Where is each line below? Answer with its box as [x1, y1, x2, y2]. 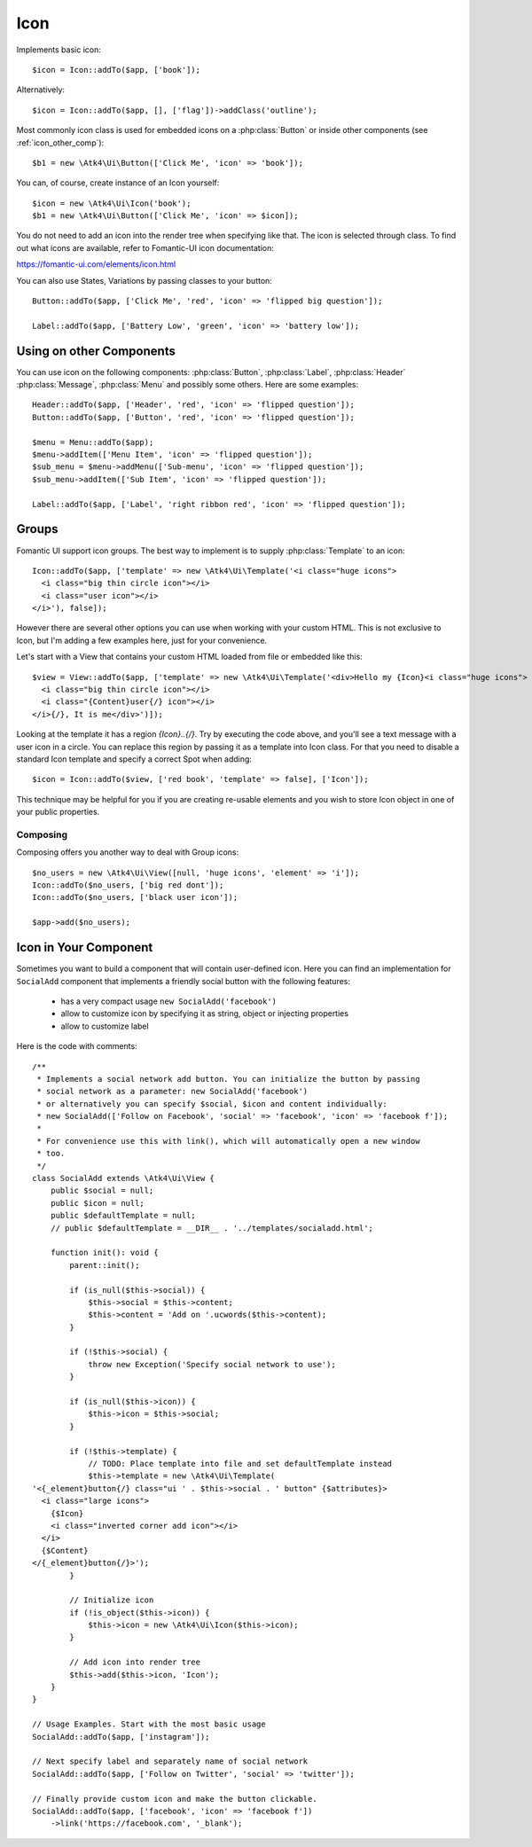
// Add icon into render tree [69, 1657, 201, 1667]
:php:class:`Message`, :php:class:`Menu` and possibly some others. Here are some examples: [16, 380, 359, 390]
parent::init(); [69, 1260, 140, 1270]
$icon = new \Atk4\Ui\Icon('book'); [32, 198, 192, 208]
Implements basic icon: [16, 44, 101, 55]
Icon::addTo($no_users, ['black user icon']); [32, 892, 239, 903]
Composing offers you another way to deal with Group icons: [16, 847, 239, 857]
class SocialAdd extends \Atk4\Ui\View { [32, 1173, 215, 1184]
